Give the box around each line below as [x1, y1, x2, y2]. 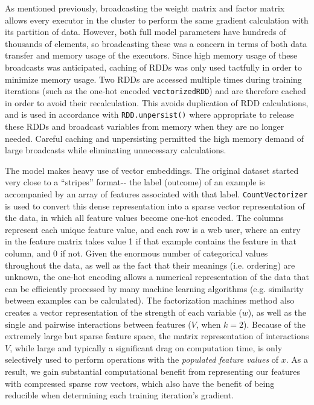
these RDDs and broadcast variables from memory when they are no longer [5, 120, 284, 133]
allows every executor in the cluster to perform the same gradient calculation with [5, 13, 309, 26]
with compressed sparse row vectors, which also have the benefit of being [5, 377, 275, 389]
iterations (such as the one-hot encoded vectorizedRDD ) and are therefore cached [5, 85, 306, 97]
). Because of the [243, 317, 306, 330]
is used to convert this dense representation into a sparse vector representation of [5, 199, 305, 212]
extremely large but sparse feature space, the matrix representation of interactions [5, 330, 309, 342]
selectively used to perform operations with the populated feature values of [5, 353, 279, 366]
